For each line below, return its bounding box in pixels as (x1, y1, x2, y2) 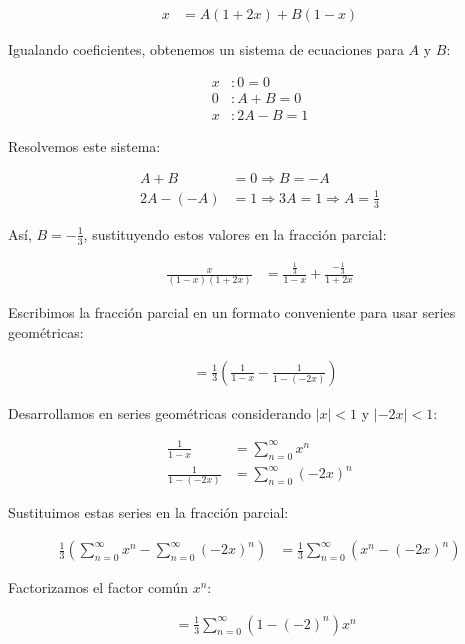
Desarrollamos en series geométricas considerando (8, 402, 311, 423)
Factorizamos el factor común (8, 577, 188, 598)
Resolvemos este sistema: (8, 135, 161, 156)
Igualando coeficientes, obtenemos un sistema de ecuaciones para (8, 39, 404, 60)
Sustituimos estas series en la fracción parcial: (8, 502, 289, 523)
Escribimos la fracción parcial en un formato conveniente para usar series (8, 302, 456, 323)
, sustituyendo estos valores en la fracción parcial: (83, 223, 387, 244)
